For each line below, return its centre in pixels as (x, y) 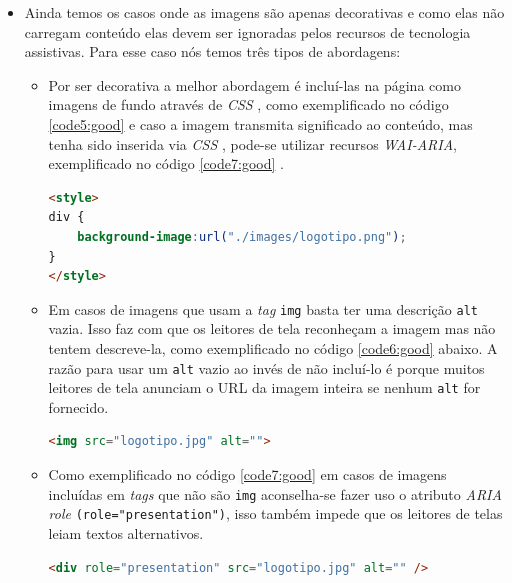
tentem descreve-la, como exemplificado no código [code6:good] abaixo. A (273, 347)
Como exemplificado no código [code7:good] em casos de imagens (247, 474)
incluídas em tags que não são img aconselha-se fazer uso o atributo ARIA (275, 493)
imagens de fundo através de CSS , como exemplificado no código (248, 104)
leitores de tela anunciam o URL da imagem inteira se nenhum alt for (264, 387)
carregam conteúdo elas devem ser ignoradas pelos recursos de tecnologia (247, 31)
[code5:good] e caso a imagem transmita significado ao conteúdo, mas (260, 123)
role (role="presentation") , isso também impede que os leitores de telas (275, 513)
